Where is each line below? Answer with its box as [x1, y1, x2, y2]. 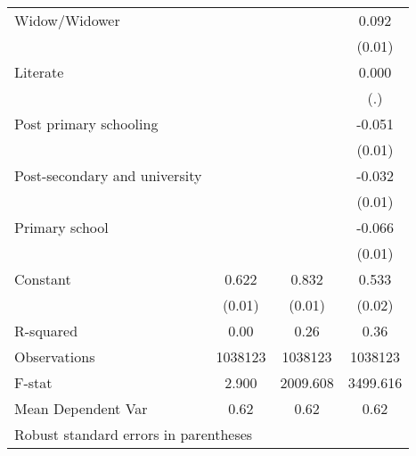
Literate [14, 62, 64, 82]
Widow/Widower [14, 10, 120, 30]
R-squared [14, 320, 78, 341]
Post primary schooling [14, 113, 159, 134]
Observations [14, 346, 95, 367]
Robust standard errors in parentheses [14, 424, 253, 444]
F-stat [14, 372, 53, 393]
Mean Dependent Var [14, 398, 148, 419]
